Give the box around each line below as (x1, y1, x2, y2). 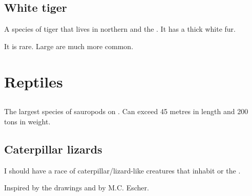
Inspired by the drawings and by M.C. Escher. (4, 182, 149, 193)
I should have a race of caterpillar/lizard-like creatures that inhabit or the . (4, 165, 241, 176)
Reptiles (4, 71, 63, 92)
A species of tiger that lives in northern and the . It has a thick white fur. (4, 24, 236, 34)
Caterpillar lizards (4, 141, 102, 157)
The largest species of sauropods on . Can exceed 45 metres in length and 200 (4, 106, 248, 117)
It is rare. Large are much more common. (4, 40, 134, 51)
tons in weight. (4, 116, 51, 126)
